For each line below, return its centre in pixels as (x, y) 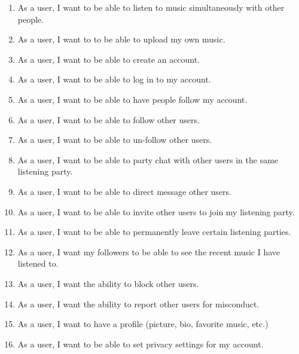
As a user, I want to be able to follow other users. (109, 119)
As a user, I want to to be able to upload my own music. (121, 39)
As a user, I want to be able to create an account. (109, 59)
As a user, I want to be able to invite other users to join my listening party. (156, 211)
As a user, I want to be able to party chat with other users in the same (148, 159)
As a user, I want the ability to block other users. (108, 283)
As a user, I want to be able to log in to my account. (114, 79)
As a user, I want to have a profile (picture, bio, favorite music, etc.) (143, 324)
